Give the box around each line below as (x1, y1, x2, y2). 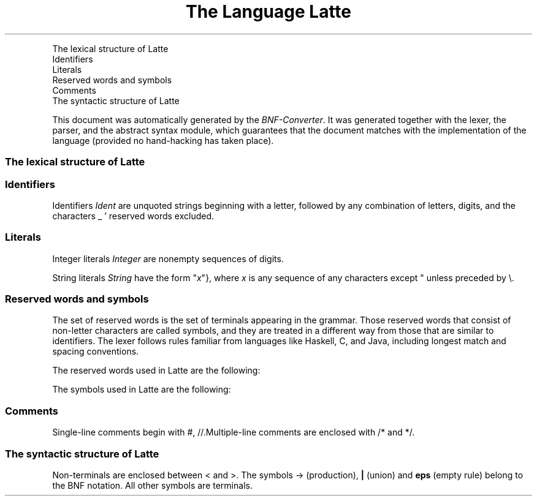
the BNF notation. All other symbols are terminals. (52, 480, 253, 491)
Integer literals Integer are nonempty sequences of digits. (52, 253, 284, 264)
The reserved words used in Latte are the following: (52, 365, 261, 376)
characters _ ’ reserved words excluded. (52, 210, 214, 221)
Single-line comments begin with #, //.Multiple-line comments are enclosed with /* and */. (52, 427, 415, 438)
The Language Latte (185, 1, 352, 22)
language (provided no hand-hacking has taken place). (52, 135, 274, 146)
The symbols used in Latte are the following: (52, 384, 231, 395)
